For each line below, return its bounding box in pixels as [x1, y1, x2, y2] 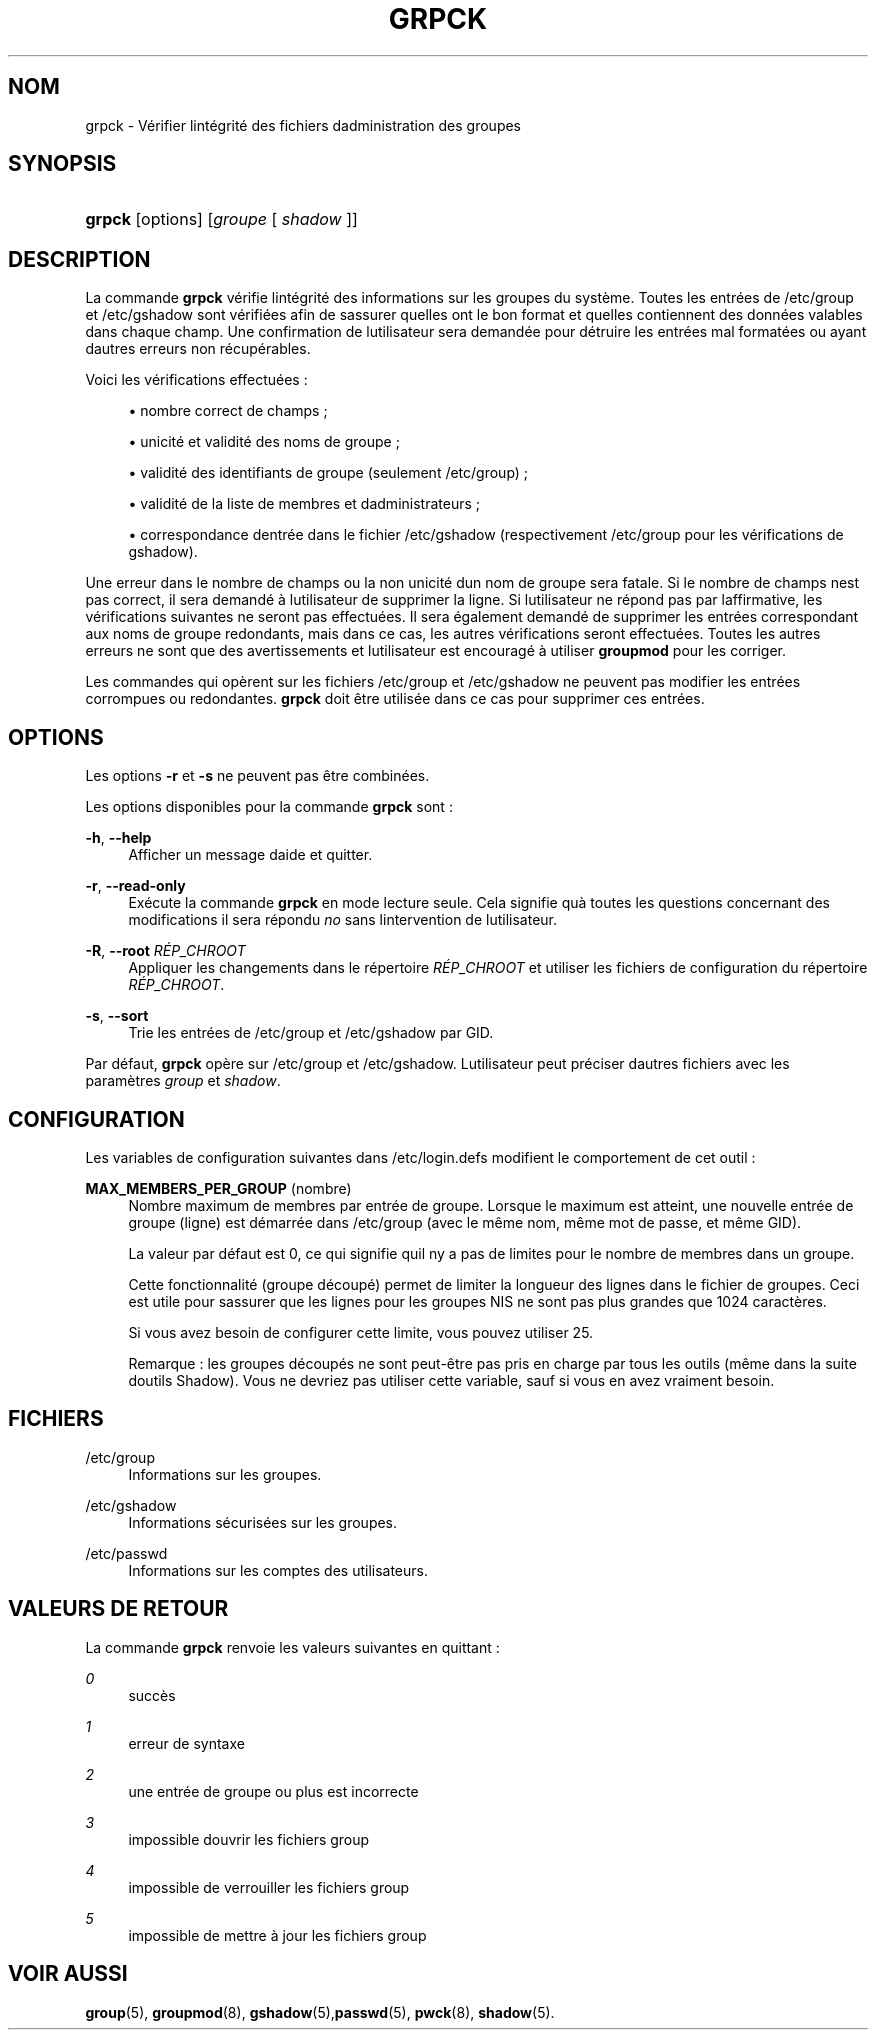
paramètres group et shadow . [85, 1072, 281, 1090]
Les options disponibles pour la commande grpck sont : [85, 798, 453, 816]
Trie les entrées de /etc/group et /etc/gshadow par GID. [128, 1024, 494, 1042]
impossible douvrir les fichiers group [128, 1830, 370, 1848]
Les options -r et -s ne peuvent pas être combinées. [85, 767, 430, 785]
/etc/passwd [85, 1544, 168, 1562]
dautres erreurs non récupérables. [85, 340, 311, 358]
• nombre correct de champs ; [128, 402, 328, 420]
